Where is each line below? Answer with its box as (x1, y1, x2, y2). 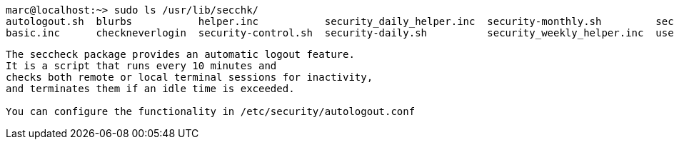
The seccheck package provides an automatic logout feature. (6, 49, 355, 60)
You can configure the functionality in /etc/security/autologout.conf (6, 106, 416, 117)
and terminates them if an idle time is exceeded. (6, 83, 295, 94)
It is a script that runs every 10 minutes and (6, 60, 277, 71)
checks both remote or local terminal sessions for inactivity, (6, 71, 373, 83)
